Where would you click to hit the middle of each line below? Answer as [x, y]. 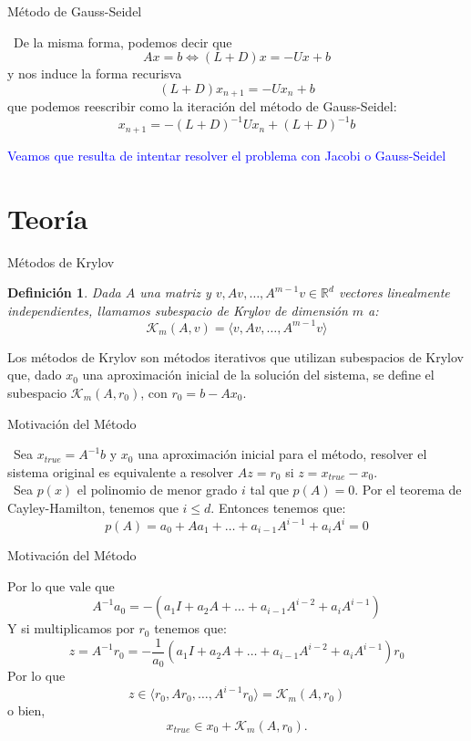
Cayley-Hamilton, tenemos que [93, 507]
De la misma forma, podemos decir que [123, 42]
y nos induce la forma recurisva [95, 73]
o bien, [26, 710]
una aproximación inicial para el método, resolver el [282, 454]
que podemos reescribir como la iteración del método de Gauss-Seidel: [202, 106]
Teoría [48, 218]
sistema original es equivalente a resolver [121, 471]
